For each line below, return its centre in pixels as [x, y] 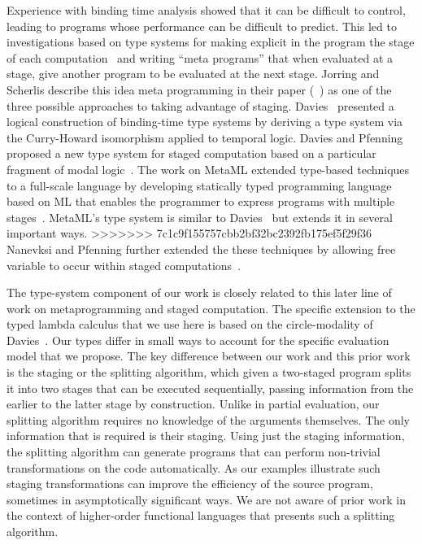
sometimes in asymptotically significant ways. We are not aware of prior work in [206, 499]
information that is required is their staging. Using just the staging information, [206, 436]
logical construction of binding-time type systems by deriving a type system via [205, 122]
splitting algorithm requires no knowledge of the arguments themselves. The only [208, 419]
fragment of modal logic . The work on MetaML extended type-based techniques [208, 169]
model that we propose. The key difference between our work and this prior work [209, 356]
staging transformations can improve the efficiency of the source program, [190, 484]
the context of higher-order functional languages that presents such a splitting [201, 515]
